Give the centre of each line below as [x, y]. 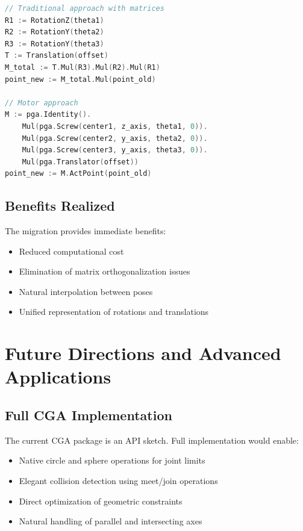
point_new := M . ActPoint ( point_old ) [78, 174]
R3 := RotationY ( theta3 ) [55, 44]
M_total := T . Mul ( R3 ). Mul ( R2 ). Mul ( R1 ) [83, 67]
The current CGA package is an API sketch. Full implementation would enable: [152, 440]
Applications [58, 377]
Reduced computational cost [71, 251]
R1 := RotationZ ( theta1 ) [55, 20]
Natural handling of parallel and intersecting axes [111, 521]
